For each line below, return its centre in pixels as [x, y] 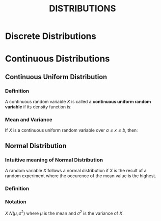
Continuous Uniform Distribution [56, 77]
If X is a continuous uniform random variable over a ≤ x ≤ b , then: [72, 130]
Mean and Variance [29, 120]
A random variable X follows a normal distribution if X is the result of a [76, 171]
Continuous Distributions [58, 59]
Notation [16, 201]
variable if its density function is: [39, 107]
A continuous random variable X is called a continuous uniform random [78, 102]
